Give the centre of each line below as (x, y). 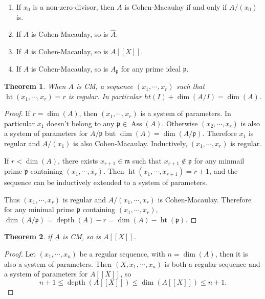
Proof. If (17, 113)
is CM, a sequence (104, 86)
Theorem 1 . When (35, 86)
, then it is (231, 254)
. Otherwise (180, 123)
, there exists (78, 160)
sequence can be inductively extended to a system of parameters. (106, 182)
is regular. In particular (105, 96)
